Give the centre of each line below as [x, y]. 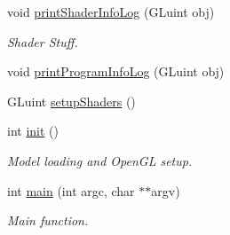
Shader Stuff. [43, 41]
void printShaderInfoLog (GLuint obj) [111, 12]
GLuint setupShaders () [71, 101]
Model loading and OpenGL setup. [100, 160]
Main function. [48, 220]
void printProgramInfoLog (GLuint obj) [116, 71]
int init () [33, 131]
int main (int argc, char [71, 190]
